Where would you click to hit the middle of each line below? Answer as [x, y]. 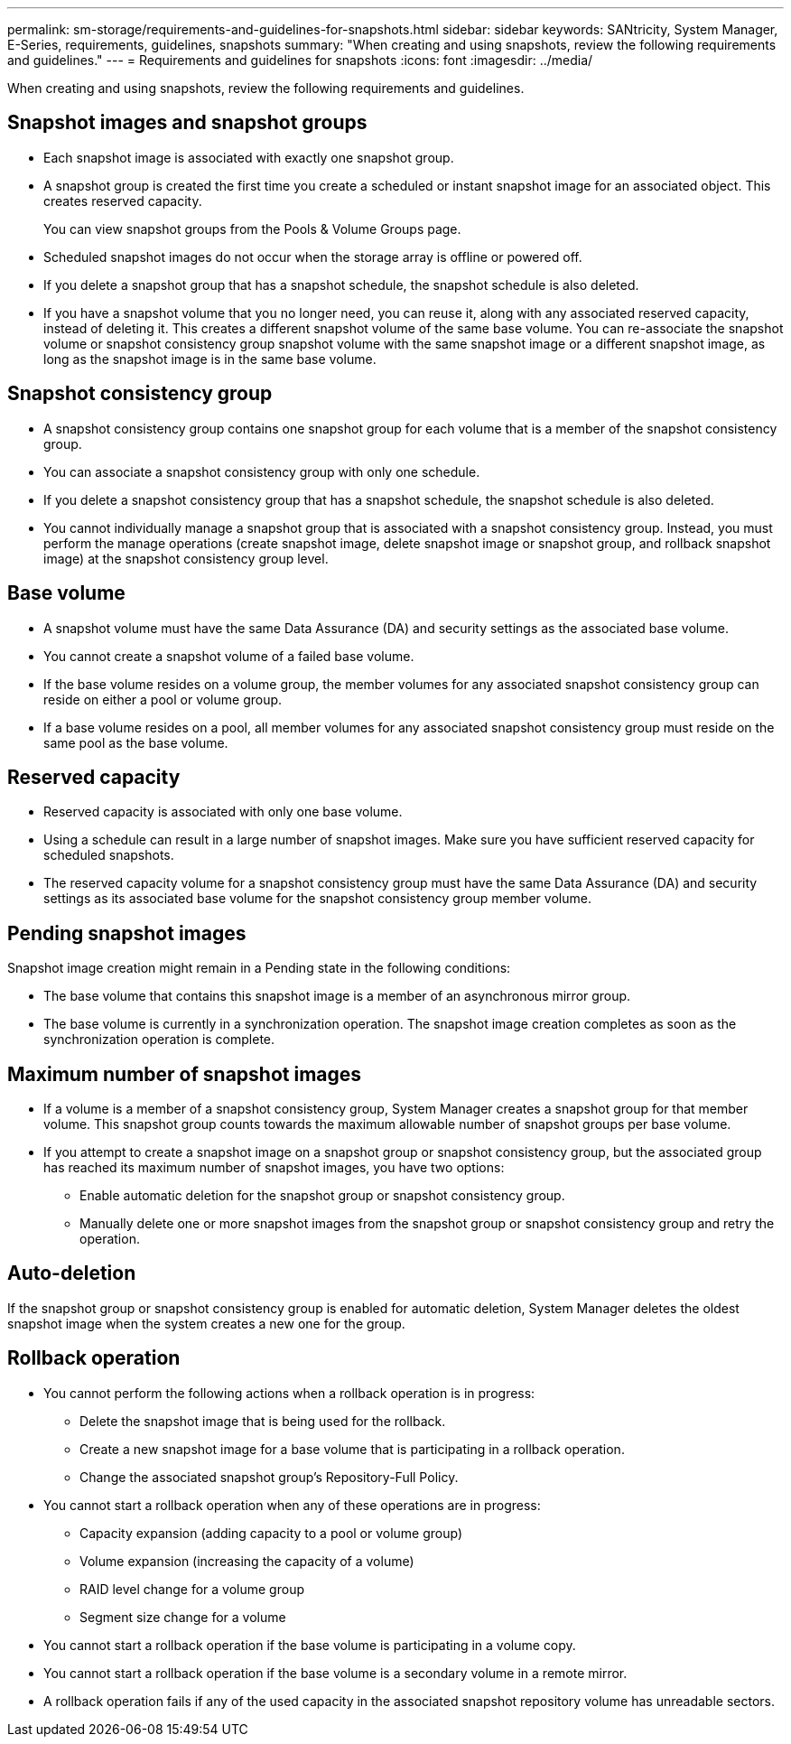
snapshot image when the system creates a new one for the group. [206, 1323]
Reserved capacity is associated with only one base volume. [223, 812]
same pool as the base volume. [136, 742]
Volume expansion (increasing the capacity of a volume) [247, 1561]
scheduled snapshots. [109, 855]
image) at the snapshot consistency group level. [186, 558]
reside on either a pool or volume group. [163, 699]
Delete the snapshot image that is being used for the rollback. [263, 1421]
